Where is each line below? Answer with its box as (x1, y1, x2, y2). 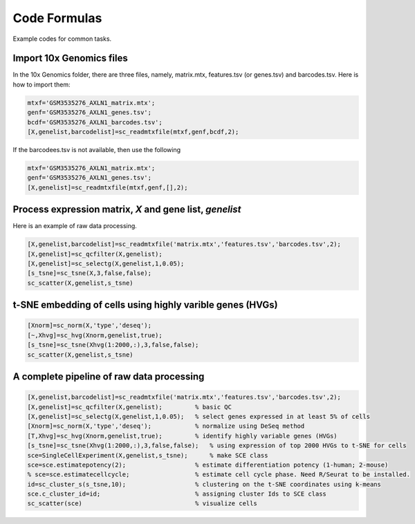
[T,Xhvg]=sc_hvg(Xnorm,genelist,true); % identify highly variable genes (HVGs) (27, 432, 338, 440)
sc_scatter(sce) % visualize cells (27, 500, 257, 507)
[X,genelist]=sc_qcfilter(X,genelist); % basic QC (27, 403, 232, 411)
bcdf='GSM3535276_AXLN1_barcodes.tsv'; (27, 118, 163, 126)
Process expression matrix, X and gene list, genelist (12, 204, 241, 216)
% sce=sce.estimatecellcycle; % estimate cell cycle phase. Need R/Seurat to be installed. (27, 471, 411, 478)
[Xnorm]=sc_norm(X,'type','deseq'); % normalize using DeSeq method (27, 422, 305, 430)
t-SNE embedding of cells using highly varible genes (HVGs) (12, 299, 278, 311)
